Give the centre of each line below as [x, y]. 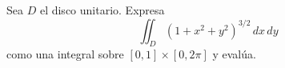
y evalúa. [234, 54]
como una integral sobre [65, 54]
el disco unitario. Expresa [102, 10]
